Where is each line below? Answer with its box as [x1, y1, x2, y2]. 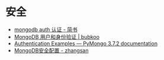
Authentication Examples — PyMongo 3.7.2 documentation [14, 39, 158, 47]
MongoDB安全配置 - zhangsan [14, 46, 89, 54]
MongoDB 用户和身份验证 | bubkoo [14, 33, 100, 40]
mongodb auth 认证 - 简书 [14, 26, 78, 33]
